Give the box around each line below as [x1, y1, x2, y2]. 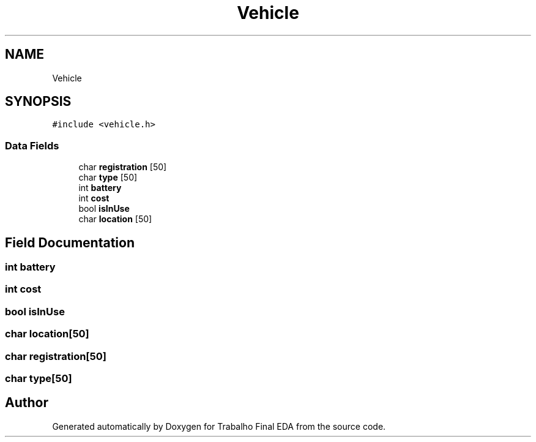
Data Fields [5, 139, 59, 152]
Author [5, 395, 48, 411]
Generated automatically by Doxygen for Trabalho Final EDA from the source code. [52, 421, 386, 432]
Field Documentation [5, 234, 135, 250]
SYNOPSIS [5, 94, 72, 110]
